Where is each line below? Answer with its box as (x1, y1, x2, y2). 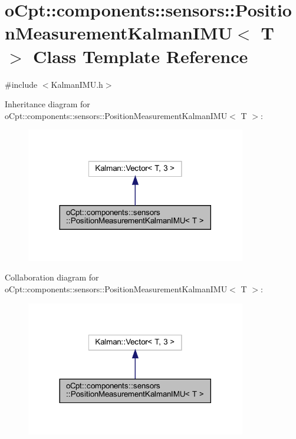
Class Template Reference (33, 44, 248, 68)
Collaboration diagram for (5, 271, 99, 283)
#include (5, 78, 38, 90)
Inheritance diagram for (5, 98, 90, 110)
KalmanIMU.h (51, 78, 103, 90)
